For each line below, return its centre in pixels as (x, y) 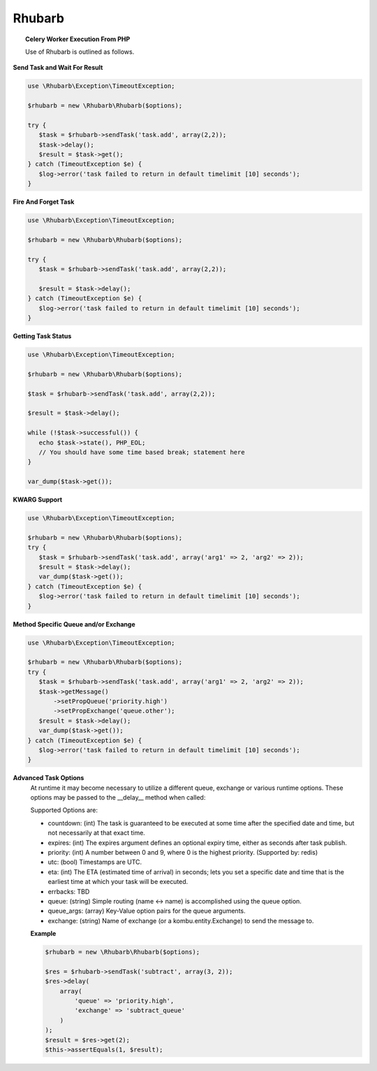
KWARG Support (38, 500)
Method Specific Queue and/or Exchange (74, 624)
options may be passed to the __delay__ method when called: (118, 797)
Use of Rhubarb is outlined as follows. (80, 52)
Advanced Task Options (49, 778)
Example (43, 934)
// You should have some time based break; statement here (142, 452)
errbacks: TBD (69, 891)
